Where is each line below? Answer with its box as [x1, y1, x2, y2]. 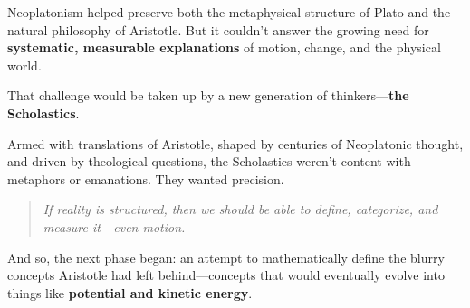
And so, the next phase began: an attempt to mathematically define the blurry [7, 247, 445, 266]
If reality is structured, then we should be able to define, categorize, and [43, 200, 438, 219]
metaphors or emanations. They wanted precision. [7, 169, 284, 188]
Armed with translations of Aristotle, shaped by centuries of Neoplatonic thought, [7, 134, 464, 153]
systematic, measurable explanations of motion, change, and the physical [7, 38, 441, 57]
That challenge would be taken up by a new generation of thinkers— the [7, 86, 409, 105]
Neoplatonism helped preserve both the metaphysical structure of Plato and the [7, 3, 451, 21]
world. [7, 55, 42, 74]
